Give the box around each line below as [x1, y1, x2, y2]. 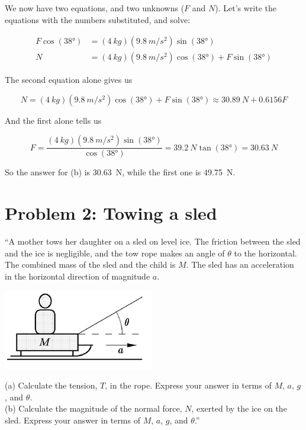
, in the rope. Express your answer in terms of [105, 379, 272, 392]
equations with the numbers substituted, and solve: [5, 13, 191, 25]
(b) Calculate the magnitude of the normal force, [5, 402, 182, 415]
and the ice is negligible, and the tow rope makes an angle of [5, 246, 225, 259]
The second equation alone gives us [5, 73, 133, 86]
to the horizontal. [234, 246, 297, 259]
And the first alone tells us [5, 114, 102, 126]
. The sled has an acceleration [186, 258, 294, 271]
